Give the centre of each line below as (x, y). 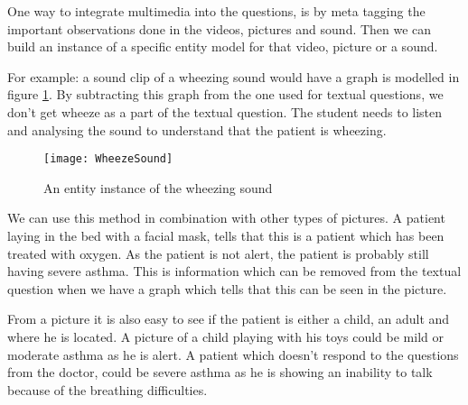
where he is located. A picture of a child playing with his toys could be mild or (225, 336)
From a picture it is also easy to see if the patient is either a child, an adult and (229, 319)
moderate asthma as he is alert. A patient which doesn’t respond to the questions (233, 354)
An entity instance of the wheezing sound (158, 187)
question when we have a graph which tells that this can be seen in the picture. (227, 288)
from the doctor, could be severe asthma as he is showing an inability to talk (220, 372)
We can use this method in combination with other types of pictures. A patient (226, 218)
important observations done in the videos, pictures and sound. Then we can (220, 28)
